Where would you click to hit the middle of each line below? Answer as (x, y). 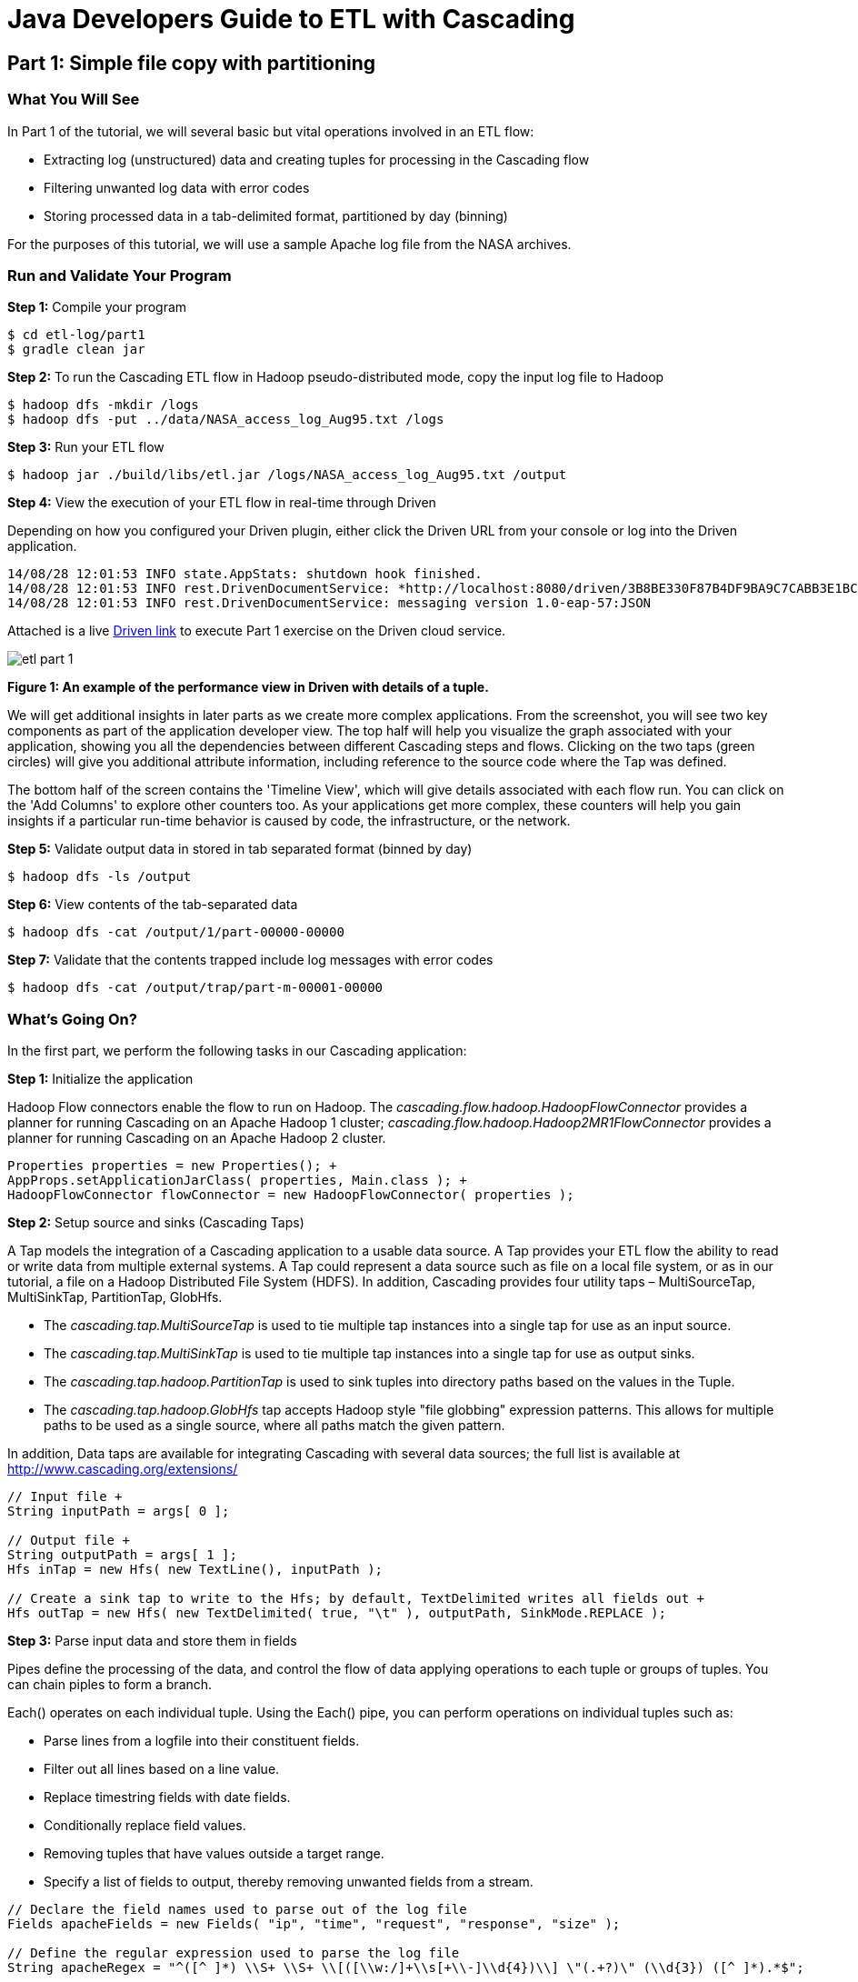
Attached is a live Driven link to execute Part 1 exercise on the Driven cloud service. (257, 631)
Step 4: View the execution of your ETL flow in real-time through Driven (222, 503)
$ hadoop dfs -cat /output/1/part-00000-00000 (176, 932)
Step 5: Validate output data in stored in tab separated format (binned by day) (240, 849)
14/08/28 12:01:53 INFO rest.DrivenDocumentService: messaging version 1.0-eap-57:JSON (329, 603)
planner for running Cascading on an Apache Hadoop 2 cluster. (197, 1138)
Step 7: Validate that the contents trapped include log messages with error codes (250, 960)
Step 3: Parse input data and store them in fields (152, 1641)
